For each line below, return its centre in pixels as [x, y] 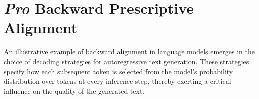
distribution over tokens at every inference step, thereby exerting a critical [118, 81]
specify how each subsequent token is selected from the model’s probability [119, 71]
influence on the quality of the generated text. [74, 90]
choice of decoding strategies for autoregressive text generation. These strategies [127, 61]
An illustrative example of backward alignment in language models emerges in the [129, 51]
